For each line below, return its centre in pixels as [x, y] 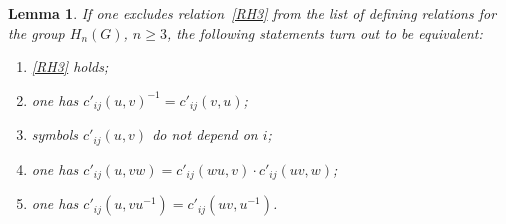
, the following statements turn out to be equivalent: [324, 32]
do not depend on [205, 134]
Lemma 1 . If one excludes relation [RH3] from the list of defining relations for [252, 13]
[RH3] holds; [70, 66]
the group [36, 32]
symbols [54, 134]
